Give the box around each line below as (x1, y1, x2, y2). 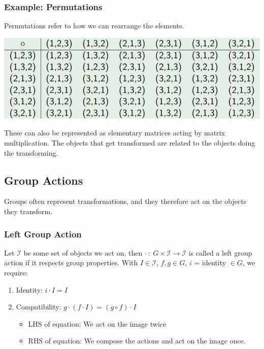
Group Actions (4, 172, 83, 188)
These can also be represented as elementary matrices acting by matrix (4, 127, 225, 138)
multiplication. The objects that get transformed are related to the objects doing (4, 137, 255, 148)
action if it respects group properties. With (4, 257, 138, 268)
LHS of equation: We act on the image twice (28, 318, 167, 329)
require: (4, 267, 28, 278)
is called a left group (188, 247, 252, 258)
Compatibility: (16, 301, 61, 312)
